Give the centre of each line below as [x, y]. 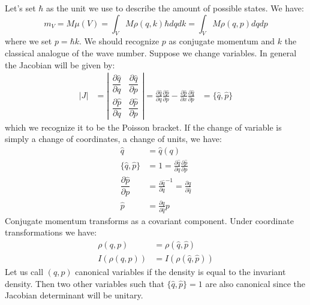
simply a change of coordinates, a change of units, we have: [113, 139]
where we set [28, 41]
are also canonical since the [255, 283]
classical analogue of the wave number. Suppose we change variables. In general [151, 52]
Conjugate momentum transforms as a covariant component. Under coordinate [149, 220]
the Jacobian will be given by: [60, 64]
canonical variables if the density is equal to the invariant [180, 271]
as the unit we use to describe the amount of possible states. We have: [175, 8]
